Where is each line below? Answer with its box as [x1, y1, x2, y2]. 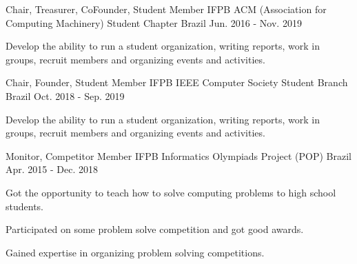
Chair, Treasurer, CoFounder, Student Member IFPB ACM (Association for [6, 2, 327, 16]
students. [6, 199, 43, 213]
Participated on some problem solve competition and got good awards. [6, 222, 304, 236]
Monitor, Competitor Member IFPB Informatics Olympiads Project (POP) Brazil [6, 148, 351, 163]
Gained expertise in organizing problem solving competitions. [6, 245, 265, 259]
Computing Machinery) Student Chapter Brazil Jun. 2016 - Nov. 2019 [6, 15, 302, 30]
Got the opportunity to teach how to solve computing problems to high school [6, 185, 336, 199]
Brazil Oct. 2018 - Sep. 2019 [6, 88, 125, 103]
